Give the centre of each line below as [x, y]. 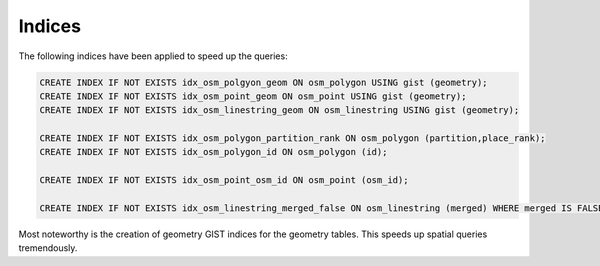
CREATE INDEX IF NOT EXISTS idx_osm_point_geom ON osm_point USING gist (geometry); [253, 96]
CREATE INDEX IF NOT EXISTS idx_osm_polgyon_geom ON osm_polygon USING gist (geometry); [264, 82]
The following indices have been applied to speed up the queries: [153, 56]
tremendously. [48, 248]
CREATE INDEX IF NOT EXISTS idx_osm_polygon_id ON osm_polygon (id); [213, 152]
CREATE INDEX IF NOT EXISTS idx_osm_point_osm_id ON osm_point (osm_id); [224, 180]
